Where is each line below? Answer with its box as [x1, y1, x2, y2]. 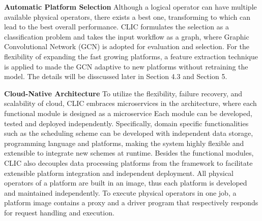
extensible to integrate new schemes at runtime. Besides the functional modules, [4, 148, 254, 158]
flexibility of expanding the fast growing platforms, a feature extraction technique [4, 51, 258, 61]
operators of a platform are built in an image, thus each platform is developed [4, 177, 247, 188]
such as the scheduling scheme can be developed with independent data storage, [4, 128, 253, 138]
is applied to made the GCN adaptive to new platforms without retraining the [4, 61, 248, 71]
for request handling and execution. [4, 207, 114, 217]
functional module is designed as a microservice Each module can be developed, [4, 107, 252, 118]
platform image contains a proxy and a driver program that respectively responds [4, 197, 258, 208]
